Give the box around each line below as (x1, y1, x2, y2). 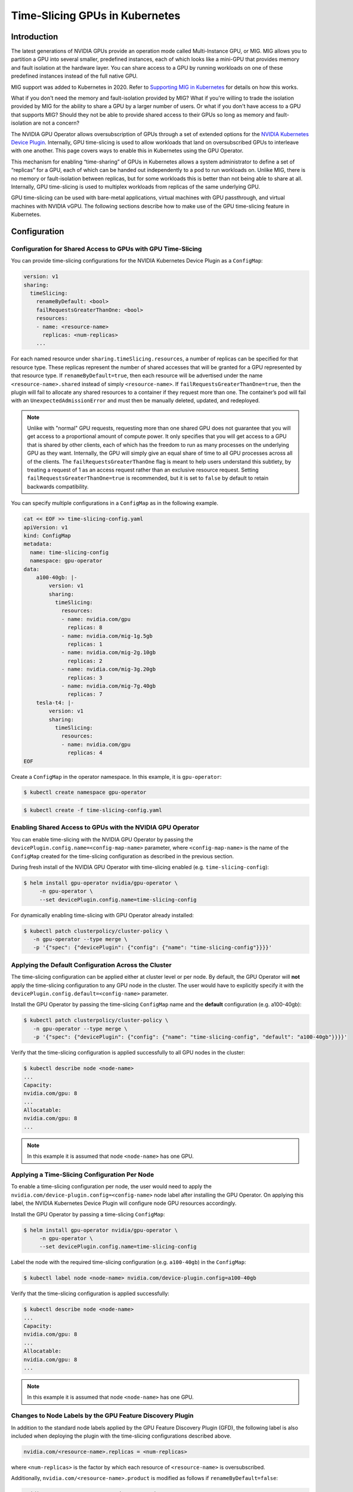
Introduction (11, 32, 58, 42)
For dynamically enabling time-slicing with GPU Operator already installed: (11, 911, 194, 918)
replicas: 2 (67, 657, 103, 664)
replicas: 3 (67, 674, 103, 681)
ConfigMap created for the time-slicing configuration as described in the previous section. (11, 852, 234, 859)
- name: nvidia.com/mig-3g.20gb (61, 666, 156, 673)
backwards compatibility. (27, 483, 89, 490)
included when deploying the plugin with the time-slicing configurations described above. (11, 1432, 232, 1439)
